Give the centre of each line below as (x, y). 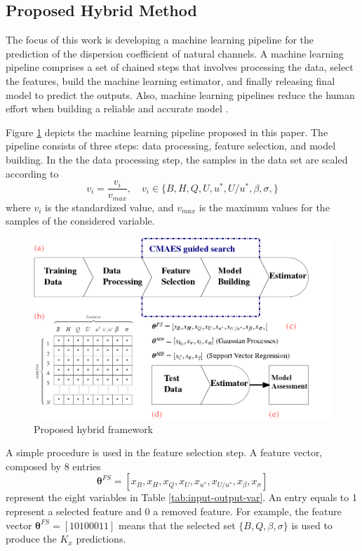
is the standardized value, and (109, 207)
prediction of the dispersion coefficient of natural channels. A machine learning (175, 53)
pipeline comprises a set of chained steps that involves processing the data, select (180, 67)
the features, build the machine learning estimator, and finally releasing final (170, 80)
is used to (312, 525)
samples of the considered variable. (80, 221)
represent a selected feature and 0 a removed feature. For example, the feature (174, 511)
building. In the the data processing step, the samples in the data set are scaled (177, 159)
